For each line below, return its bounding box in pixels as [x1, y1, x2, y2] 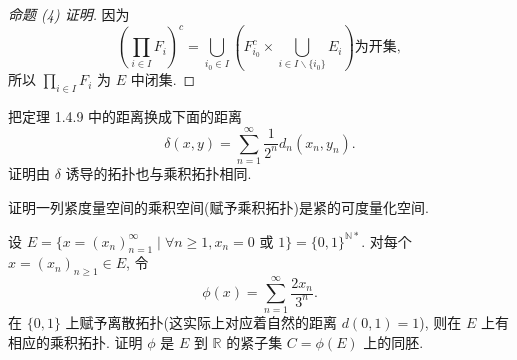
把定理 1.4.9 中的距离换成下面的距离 [8, 106, 243, 127]
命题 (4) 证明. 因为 [8, 4, 130, 24]
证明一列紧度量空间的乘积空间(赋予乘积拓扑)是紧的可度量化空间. [8, 196, 429, 217]
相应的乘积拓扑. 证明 [8, 331, 143, 352]
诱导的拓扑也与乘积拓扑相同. [65, 162, 252, 183]
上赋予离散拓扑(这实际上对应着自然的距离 [65, 312, 338, 333]
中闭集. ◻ [130, 69, 196, 90]
